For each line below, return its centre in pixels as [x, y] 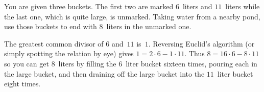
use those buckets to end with [51, 26]
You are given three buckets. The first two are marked [89, 6]
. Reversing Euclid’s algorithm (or [201, 43]
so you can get [27, 63]
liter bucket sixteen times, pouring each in [191, 63]
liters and [197, 6]
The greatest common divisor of [54, 43]
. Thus [195, 53]
